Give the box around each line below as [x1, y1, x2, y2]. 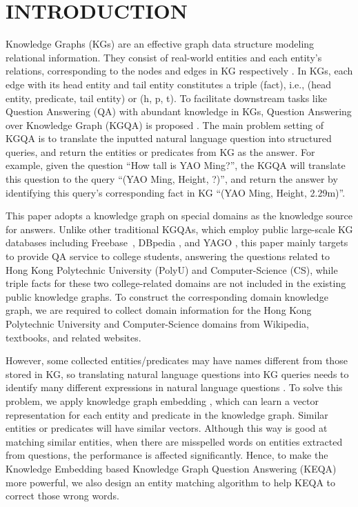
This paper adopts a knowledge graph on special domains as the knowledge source [6, 208, 353, 223]
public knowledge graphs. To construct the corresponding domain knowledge [6, 289, 328, 304]
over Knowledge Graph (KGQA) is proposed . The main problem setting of [6, 117, 324, 132]
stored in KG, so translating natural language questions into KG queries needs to [6, 366, 349, 381]
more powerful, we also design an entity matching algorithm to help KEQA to [6, 475, 336, 489]
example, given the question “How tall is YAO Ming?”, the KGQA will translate [6, 158, 346, 172]
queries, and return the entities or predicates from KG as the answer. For [6, 144, 315, 159]
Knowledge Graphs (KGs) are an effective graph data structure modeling [6, 37, 315, 51]
